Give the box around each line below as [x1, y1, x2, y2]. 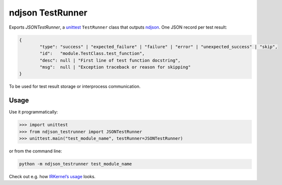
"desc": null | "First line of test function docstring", [39, 57, 181, 63]
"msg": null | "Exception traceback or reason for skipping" [39, 65, 191, 70]
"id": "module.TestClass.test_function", [39, 51, 145, 56]
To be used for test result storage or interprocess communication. [9, 84, 141, 89]
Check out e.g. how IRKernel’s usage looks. [9, 174, 96, 180]
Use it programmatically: [9, 109, 58, 115]
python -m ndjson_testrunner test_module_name [19, 161, 132, 167]
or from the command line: [9, 148, 63, 154]
